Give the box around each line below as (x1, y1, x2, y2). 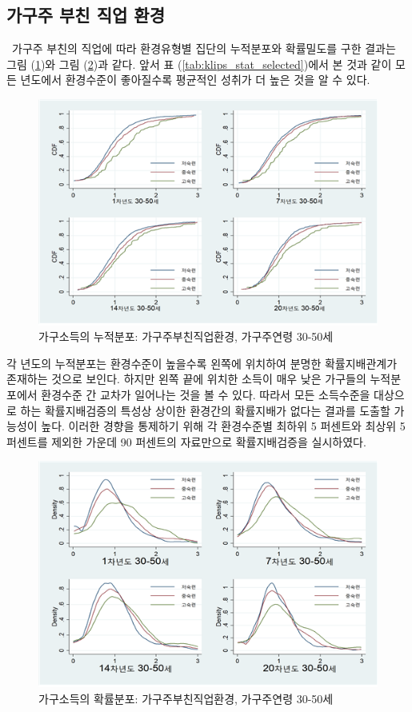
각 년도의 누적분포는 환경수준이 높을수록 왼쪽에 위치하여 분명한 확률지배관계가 (6, 354, 398, 371)
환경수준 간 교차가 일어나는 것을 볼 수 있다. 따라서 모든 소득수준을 (41, 386, 370, 403)
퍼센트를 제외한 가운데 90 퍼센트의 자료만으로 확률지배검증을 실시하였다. (6, 433, 366, 450)
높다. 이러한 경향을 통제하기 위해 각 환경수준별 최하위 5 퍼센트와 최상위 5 (41, 418, 406, 434)
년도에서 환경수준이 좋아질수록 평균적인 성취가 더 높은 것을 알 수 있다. (20, 71, 370, 88)
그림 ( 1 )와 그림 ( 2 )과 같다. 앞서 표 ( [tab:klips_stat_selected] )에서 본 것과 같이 (6, 55, 392, 72)
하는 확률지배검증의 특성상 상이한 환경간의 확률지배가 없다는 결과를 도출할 (20, 402, 390, 418)
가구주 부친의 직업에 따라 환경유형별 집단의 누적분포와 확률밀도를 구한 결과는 (11, 40, 396, 57)
